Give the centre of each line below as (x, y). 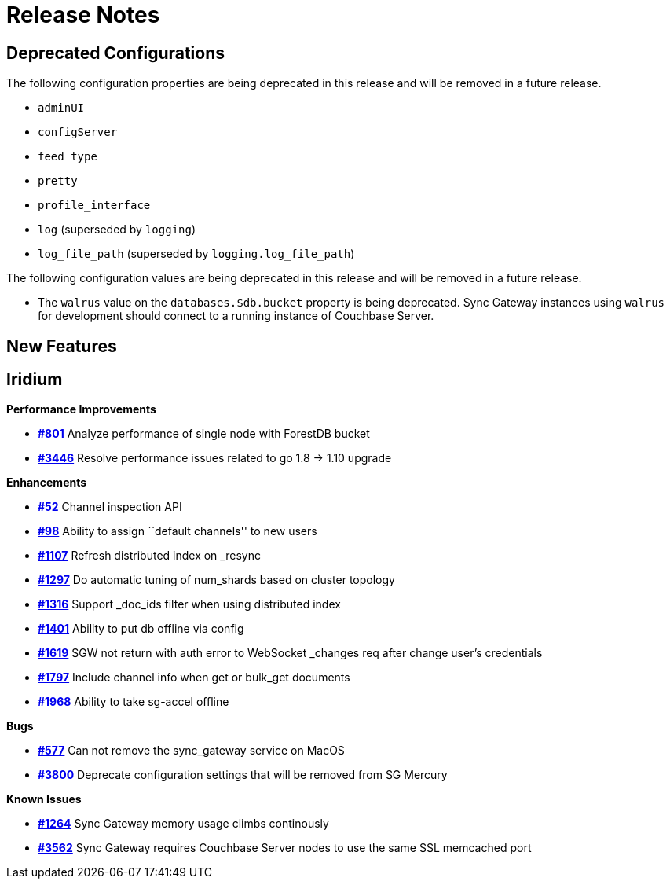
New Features (62, 346)
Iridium (35, 380)
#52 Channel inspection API (110, 507)
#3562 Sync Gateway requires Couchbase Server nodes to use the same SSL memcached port (285, 848)
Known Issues (44, 799)
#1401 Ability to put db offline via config (141, 629)
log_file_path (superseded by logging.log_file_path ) (196, 254)
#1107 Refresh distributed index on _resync (149, 556)
